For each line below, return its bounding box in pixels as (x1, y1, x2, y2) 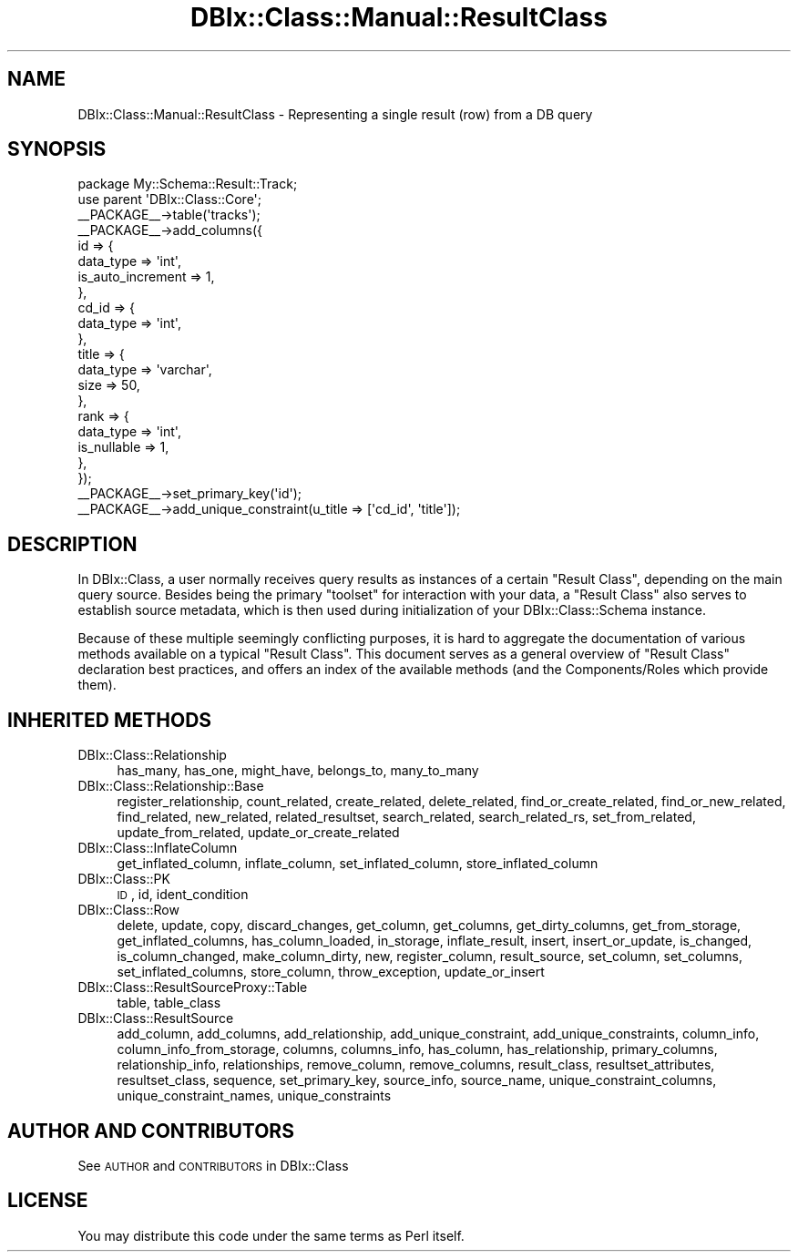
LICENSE (7, 1189, 88, 1213)
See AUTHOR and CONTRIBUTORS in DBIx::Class (77, 1157, 349, 1173)
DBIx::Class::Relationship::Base (77, 778, 264, 794)
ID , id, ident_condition (117, 886, 249, 903)
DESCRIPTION (7, 532, 138, 556)
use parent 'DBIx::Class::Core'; (77, 191, 262, 208)
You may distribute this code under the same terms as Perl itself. (77, 1227, 465, 1244)
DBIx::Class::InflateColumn (77, 840, 238, 856)
